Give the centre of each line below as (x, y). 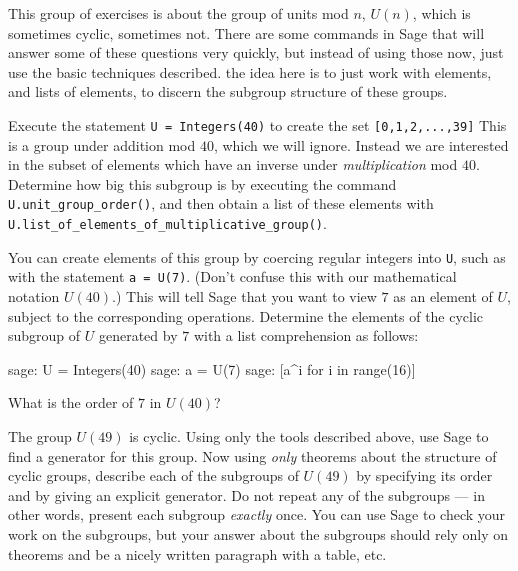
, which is (441, 13)
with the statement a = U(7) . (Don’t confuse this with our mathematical (232, 276)
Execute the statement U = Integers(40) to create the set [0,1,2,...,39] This (257, 124)
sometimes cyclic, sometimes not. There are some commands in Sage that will (246, 32)
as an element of (443, 296)
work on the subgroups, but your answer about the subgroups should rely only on (258, 533)
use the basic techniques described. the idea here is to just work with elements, (250, 71)
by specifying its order (424, 475)
